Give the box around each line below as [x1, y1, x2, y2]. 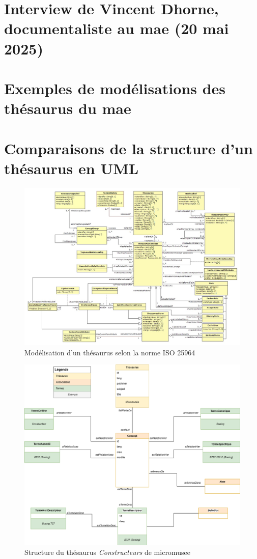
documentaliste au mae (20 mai [4, 18, 229, 39]
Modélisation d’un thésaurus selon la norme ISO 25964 [24, 347, 195, 357]
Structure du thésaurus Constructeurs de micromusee [24, 547, 190, 557]
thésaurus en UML [4, 157, 139, 178]
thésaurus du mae [4, 98, 131, 119]
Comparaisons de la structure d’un [4, 137, 253, 158]
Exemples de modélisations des [4, 77, 226, 98]
